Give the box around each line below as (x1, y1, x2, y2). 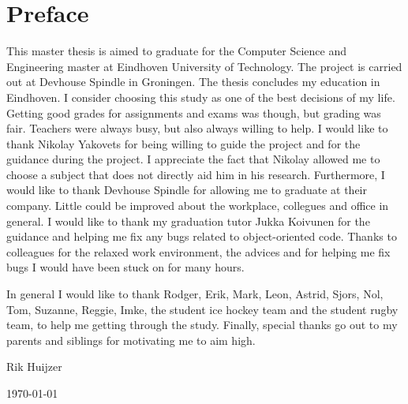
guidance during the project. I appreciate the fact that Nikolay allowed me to (6, 151, 380, 167)
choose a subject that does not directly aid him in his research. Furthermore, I (6, 166, 385, 182)
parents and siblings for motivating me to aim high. (6, 331, 256, 348)
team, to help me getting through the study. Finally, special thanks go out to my (6, 316, 398, 333)
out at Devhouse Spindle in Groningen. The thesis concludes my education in (6, 73, 380, 90)
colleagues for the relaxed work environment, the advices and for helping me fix (6, 243, 391, 260)
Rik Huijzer (6, 358, 62, 375)
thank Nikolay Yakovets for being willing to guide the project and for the (6, 135, 361, 151)
